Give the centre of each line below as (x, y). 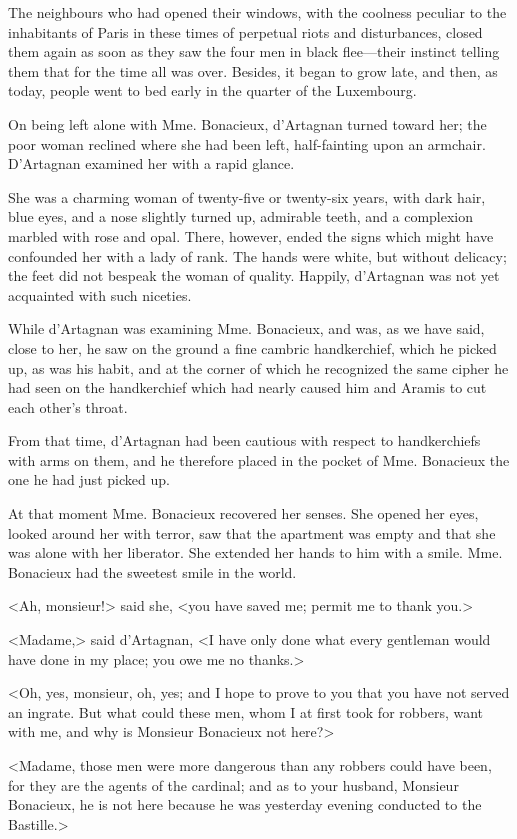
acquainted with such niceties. (100, 294)
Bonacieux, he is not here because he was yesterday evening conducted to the (245, 804)
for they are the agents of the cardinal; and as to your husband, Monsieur (233, 784)
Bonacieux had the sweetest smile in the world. (152, 571)
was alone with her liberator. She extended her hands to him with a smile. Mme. (255, 552)
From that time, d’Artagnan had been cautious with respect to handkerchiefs (244, 440)
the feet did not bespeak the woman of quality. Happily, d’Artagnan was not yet (254, 275)
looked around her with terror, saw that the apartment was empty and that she (252, 532)
